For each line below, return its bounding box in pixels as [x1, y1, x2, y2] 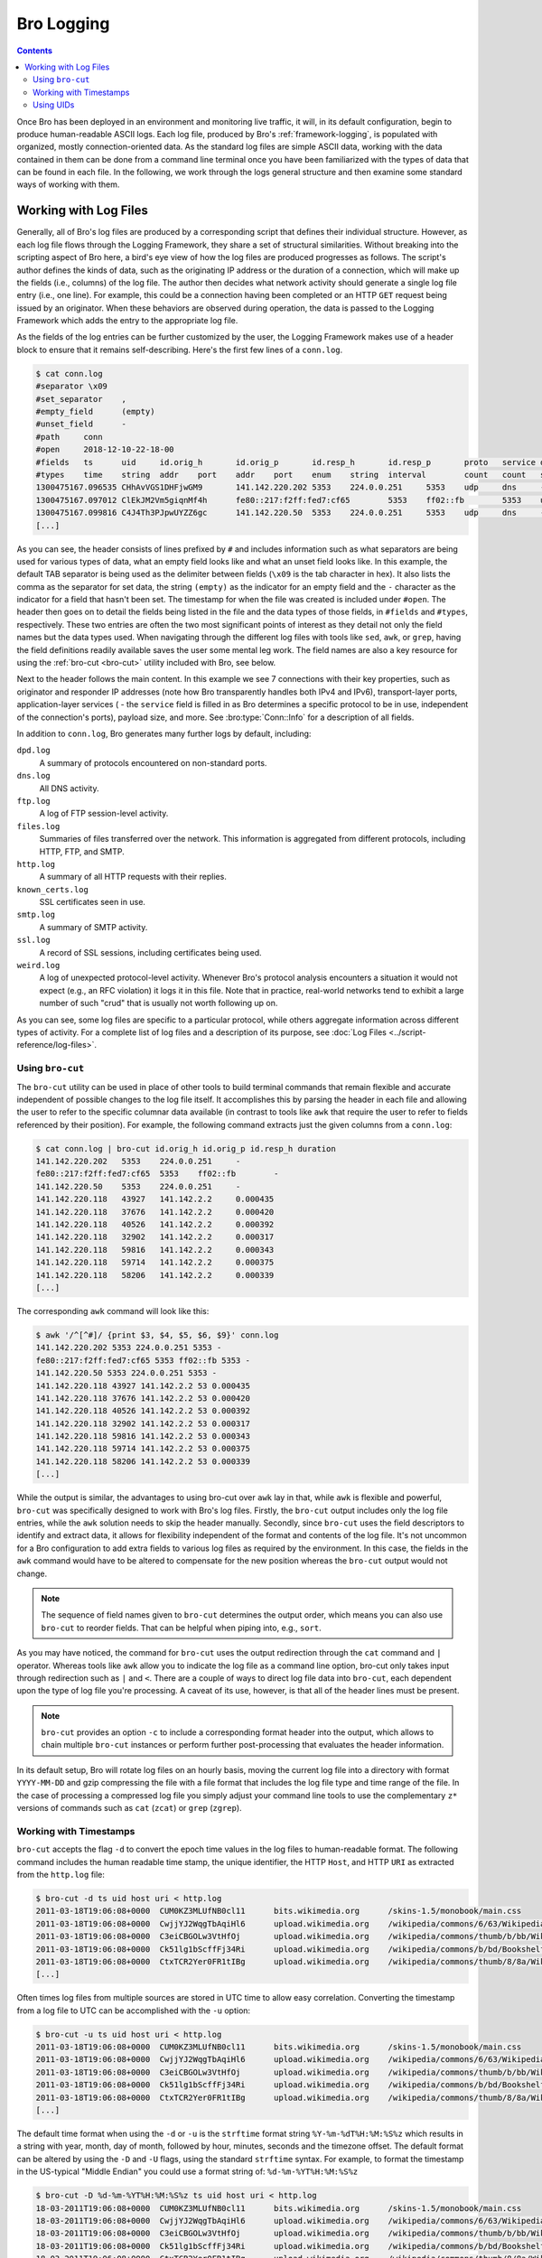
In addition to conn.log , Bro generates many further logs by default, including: [16, 728, 312, 739]
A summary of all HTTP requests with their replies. [39, 872, 228, 882]
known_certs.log [16, 884, 89, 894]
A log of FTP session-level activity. [39, 808, 169, 819]
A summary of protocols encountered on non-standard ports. [39, 757, 267, 768]
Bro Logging [16, 14, 110, 33]
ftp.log [16, 796, 51, 806]
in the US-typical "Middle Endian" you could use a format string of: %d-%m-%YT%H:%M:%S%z [16, 2166, 359, 2177]
